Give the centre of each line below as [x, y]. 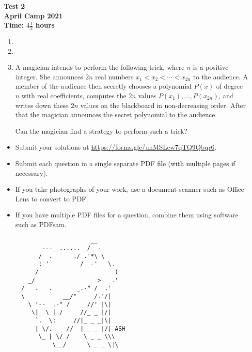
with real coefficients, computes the [74, 95]
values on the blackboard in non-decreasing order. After [163, 105]
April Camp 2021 [33, 15]
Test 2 [15, 6]
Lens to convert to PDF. [52, 198]
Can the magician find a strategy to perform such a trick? [101, 130]
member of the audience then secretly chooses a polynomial [103, 86]
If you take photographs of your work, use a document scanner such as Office [130, 189]
